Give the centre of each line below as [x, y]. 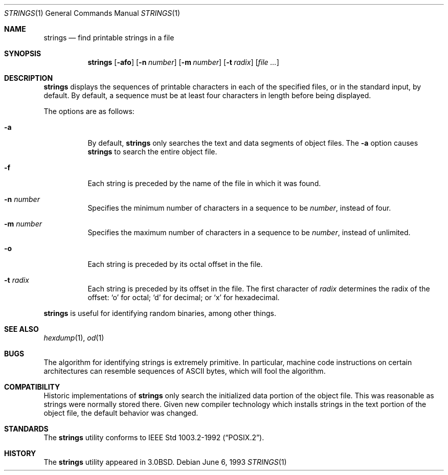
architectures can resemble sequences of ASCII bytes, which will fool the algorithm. [185, 371]
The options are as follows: [89, 111]
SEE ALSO [21, 329]
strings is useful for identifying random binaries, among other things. [160, 313]
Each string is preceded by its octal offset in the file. [175, 264]
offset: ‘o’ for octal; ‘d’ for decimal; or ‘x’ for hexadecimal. [184, 297]
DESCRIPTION [29, 78]
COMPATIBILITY [32, 387]
